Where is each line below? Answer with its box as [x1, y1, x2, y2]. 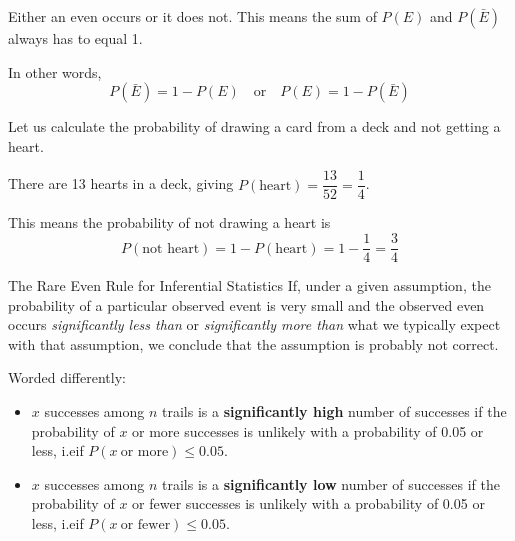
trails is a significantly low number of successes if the [162, 473, 500, 494]
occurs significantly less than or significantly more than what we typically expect [8, 314, 501, 335]
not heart [142, 241, 200, 256]
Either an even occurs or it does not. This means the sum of [8, 6, 377, 26]
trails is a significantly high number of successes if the [162, 401, 507, 422]
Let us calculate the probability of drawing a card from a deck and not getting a [8, 116, 501, 137]
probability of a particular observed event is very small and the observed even [8, 294, 485, 315]
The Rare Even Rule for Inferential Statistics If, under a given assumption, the [8, 275, 491, 296]
